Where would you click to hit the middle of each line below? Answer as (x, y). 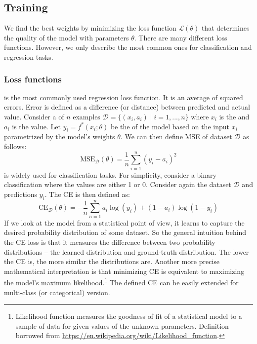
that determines (225, 28)
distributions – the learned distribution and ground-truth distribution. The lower (127, 251)
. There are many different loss (181, 37)
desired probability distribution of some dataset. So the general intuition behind (125, 232)
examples (86, 116)
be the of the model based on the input (170, 126)
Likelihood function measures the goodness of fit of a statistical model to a (129, 316)
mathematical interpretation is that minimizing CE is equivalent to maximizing (124, 271)
